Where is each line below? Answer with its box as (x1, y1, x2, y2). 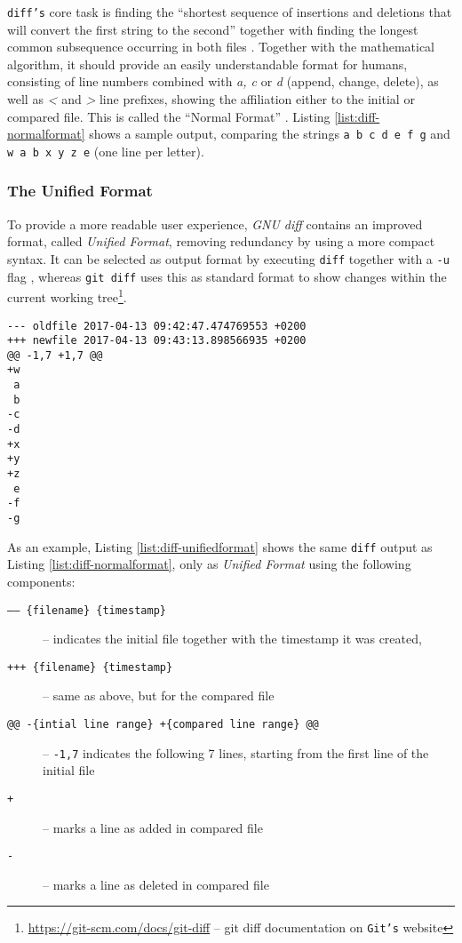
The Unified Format (7, 180, 153, 202)
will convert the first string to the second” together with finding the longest (7, 20, 418, 38)
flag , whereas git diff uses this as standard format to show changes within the (7, 267, 447, 285)
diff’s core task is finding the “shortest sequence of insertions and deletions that (7, 3, 452, 20)
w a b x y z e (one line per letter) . (7, 141, 204, 160)
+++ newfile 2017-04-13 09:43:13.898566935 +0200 (7, 334, 307, 348)
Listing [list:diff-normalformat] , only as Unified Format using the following (7, 555, 411, 573)
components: (7, 571, 76, 590)
